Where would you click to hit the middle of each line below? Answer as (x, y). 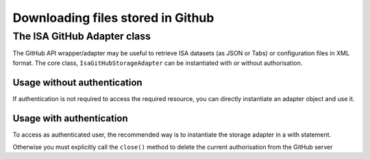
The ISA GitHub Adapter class (82, 36)
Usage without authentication (78, 82)
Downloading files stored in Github (113, 18)
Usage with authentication (70, 118)
